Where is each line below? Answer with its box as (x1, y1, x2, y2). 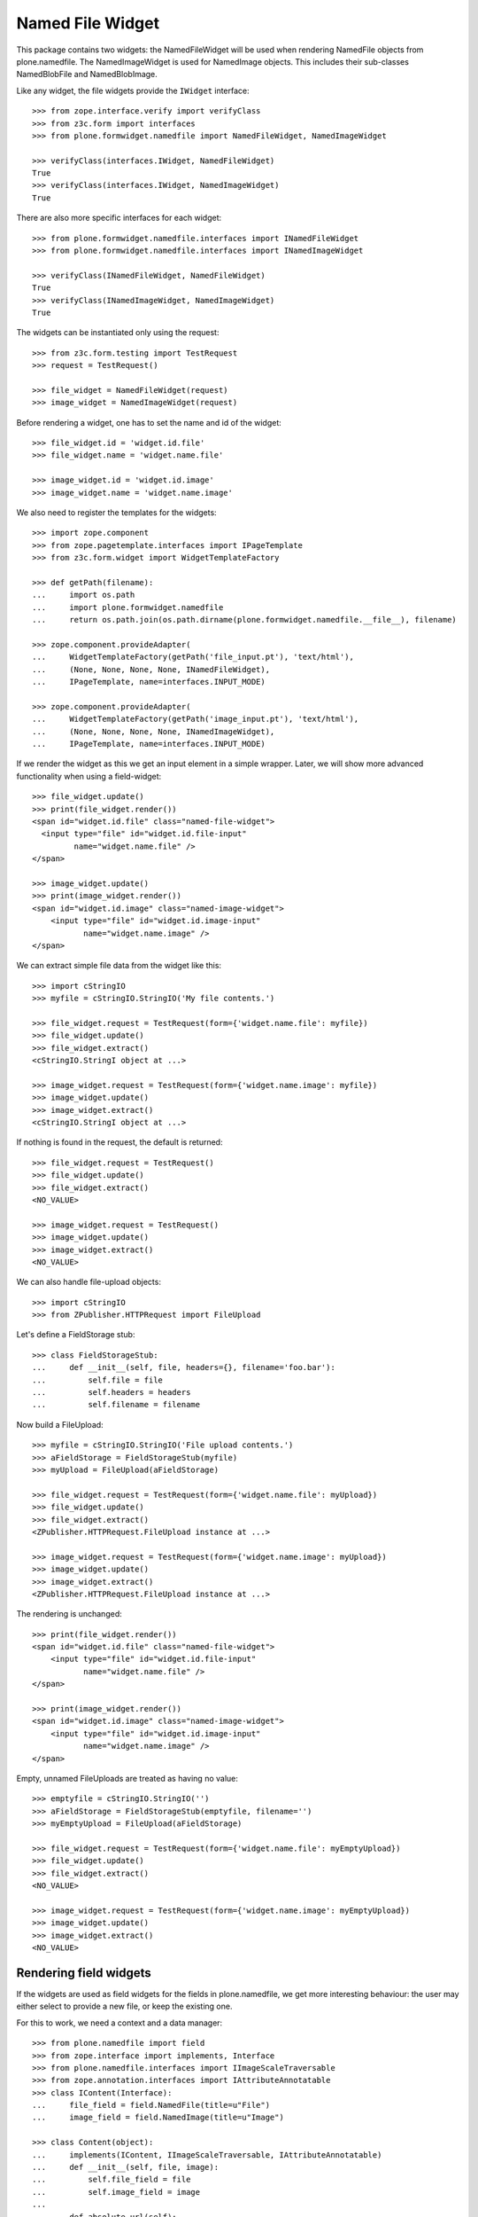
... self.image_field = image (32, 2187, 201, 2197)
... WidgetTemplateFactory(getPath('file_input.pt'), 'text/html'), (32, 652, 354, 662)
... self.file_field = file (32, 2174, 191, 2185)
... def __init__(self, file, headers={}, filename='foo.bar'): (32, 1362, 335, 1373)
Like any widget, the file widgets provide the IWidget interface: (16, 85, 250, 96)
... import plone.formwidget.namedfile (32, 602, 224, 612)
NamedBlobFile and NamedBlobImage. (16, 69, 158, 80)
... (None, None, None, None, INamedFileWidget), (32, 664, 270, 674)
